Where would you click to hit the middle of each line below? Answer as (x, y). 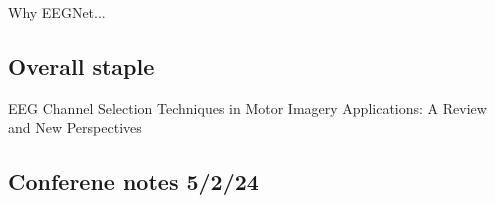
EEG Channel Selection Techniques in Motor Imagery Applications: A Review (247, 107)
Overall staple (81, 65)
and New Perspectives (75, 127)
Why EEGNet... (57, 12)
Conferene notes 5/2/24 (133, 181)
